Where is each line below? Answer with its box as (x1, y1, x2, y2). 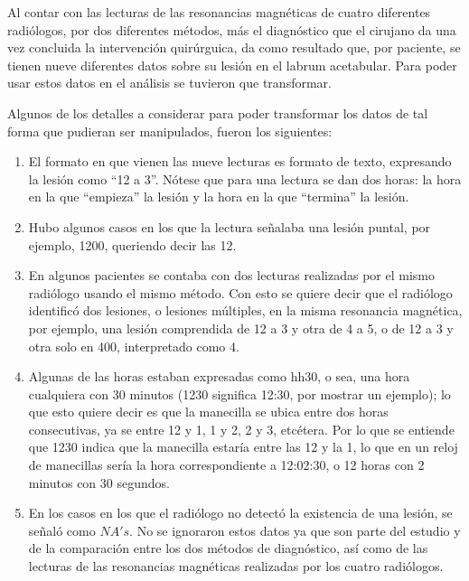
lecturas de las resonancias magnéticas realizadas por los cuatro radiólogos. (28, 557, 444, 576)
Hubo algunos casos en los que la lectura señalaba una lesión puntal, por (28, 217, 431, 236)
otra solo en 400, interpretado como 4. (28, 336, 239, 355)
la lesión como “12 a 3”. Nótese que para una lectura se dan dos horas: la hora (28, 169, 462, 188)
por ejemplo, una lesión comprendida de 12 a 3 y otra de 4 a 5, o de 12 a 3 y (28, 318, 454, 337)
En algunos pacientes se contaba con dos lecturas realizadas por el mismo (28, 266, 435, 285)
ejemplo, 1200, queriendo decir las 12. (28, 235, 237, 254)
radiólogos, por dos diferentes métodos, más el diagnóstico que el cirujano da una (7, 20, 456, 39)
